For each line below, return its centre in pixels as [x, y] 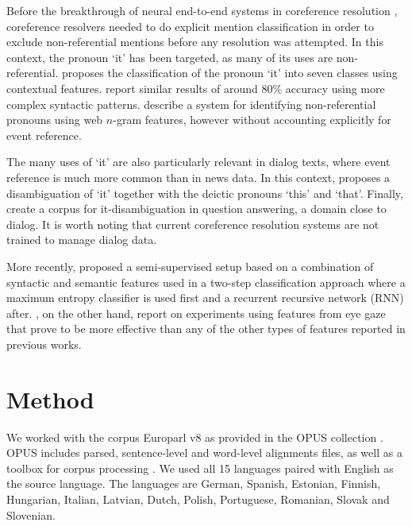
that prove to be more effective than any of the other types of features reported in [206, 329]
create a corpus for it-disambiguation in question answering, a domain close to [196, 209]
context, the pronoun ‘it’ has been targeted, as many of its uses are [170, 57]
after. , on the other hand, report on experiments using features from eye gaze [196, 313]
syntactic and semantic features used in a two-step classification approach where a [206, 282]
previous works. [44, 344]
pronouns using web [55, 120]
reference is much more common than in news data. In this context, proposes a [198, 177]
